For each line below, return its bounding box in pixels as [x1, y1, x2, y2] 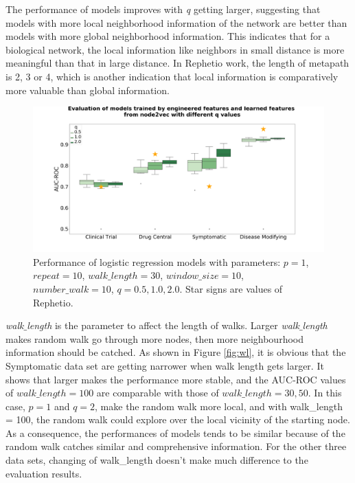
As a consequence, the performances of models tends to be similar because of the [5, 425, 345, 440]
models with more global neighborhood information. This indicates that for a [5, 29, 330, 43]
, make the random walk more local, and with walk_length [95, 398, 343, 413]
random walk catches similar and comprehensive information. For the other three [5, 439, 347, 453]
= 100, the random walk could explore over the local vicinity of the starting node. [5, 412, 350, 427]
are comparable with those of [96, 385, 219, 400]
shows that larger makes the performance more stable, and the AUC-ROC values [5, 372, 346, 386]
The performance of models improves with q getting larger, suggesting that [5, 2, 321, 16]
